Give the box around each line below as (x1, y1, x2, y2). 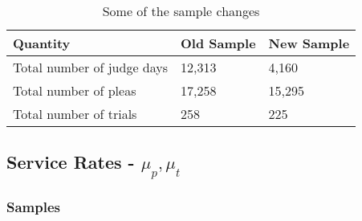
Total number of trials (13, 104, 137, 123)
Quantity (13, 34, 71, 52)
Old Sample (181, 34, 256, 52)
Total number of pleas (13, 81, 136, 100)
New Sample (268, 34, 350, 52)
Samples (6, 196, 60, 216)
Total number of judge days (13, 58, 169, 76)
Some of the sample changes (102, 2, 260, 20)
